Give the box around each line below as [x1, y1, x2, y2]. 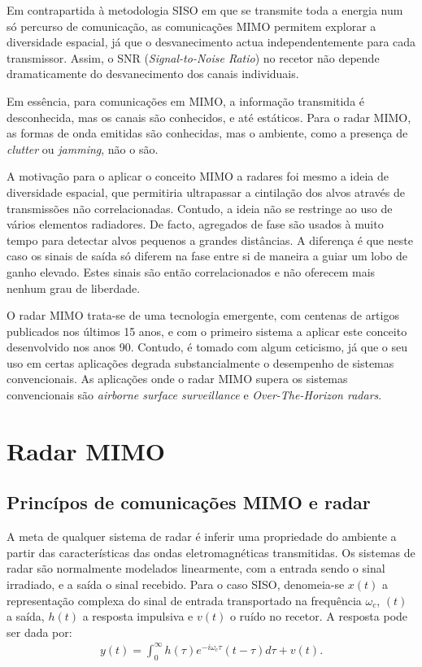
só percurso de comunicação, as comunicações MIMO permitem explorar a [7, 17, 376, 34]
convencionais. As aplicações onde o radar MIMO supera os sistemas [7, 370, 348, 387]
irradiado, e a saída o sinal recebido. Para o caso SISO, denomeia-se [7, 576, 345, 593]
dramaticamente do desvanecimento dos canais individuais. [7, 65, 299, 82]
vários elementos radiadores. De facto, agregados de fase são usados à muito [7, 216, 384, 233]
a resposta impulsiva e [82, 608, 194, 625]
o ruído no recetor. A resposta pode [229, 608, 408, 625]
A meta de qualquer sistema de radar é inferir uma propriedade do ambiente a [7, 528, 397, 545]
